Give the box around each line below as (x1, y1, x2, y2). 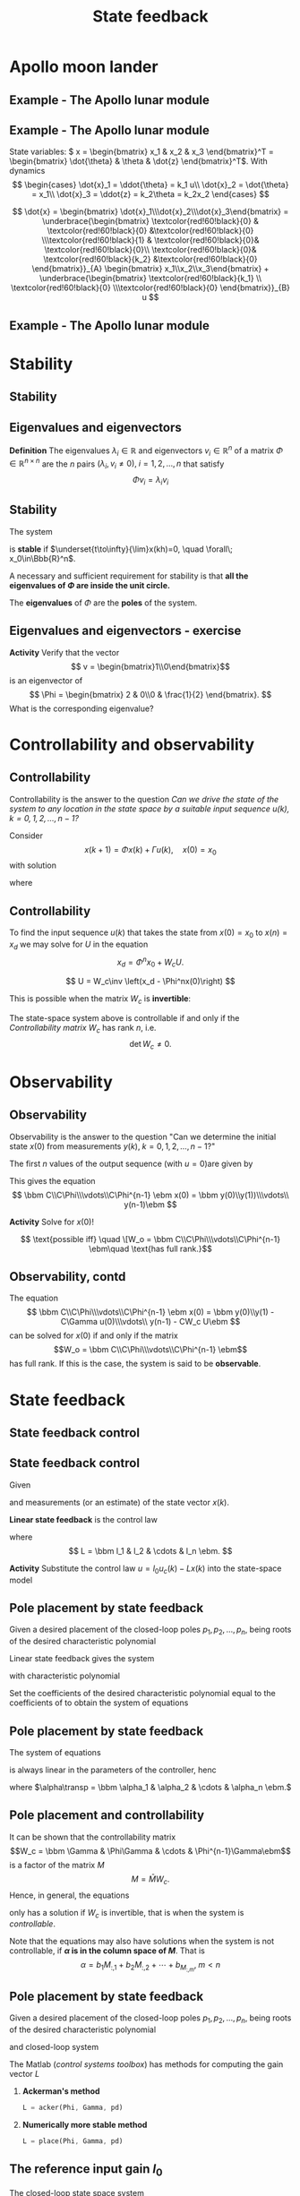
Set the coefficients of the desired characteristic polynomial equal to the (9, 1688, 276, 1699)
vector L (9, 2069, 40, 2080)
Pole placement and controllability (9, 1807, 204, 1823)
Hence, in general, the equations (9, 1890, 130, 1900)
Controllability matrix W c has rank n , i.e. (9, 1022, 157, 1035)
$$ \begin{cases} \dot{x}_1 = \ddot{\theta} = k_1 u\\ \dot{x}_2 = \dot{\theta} (12, 179, 289, 190)
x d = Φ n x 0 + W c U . (116, 955, 184, 969)
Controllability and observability (9, 734, 255, 754)
